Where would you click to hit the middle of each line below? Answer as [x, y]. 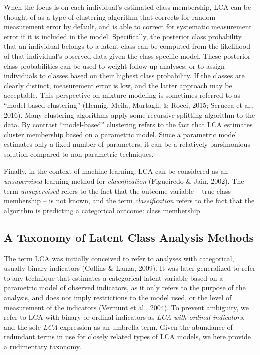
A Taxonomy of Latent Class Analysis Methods [129, 237]
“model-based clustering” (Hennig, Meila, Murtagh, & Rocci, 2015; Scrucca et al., [129, 105]
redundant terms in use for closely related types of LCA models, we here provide [127, 337]
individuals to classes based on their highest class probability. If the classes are [124, 75]
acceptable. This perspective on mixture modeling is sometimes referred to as [122, 95]
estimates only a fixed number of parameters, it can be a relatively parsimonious [127, 144]
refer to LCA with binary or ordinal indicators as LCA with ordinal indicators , [124, 317]
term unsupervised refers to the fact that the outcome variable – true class [117, 190]
